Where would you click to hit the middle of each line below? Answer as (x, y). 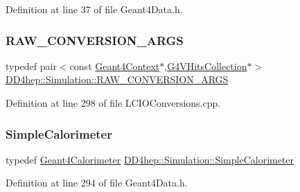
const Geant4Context (115, 66)
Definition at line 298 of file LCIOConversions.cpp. (113, 103)
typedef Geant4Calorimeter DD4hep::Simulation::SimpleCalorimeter (150, 159)
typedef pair (31, 66)
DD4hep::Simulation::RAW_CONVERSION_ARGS (117, 79)
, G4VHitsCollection (206, 66)
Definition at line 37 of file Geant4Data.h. (94, 9)
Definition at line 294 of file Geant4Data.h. (97, 183)
